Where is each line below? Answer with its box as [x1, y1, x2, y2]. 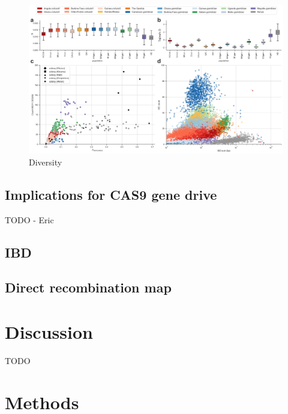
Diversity [29, 155, 62, 168]
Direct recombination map [5, 278, 172, 297]
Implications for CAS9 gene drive [5, 185, 217, 203]
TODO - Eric [5, 213, 54, 226]
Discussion [5, 319, 93, 344]
